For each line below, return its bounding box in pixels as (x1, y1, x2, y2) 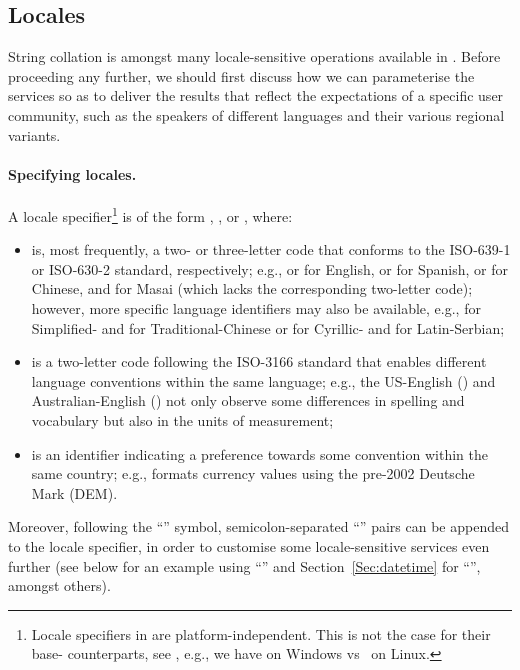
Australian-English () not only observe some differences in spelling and (31, 390, 465, 411)
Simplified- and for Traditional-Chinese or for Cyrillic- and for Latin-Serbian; (31, 317, 505, 338)
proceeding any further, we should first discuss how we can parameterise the (8, 65, 475, 86)
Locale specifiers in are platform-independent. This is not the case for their (31, 623, 491, 644)
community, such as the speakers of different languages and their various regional (8, 104, 505, 125)
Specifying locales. (8, 163, 137, 184)
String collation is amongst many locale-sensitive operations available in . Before (8, 46, 501, 67)
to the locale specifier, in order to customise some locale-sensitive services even (8, 535, 490, 556)
